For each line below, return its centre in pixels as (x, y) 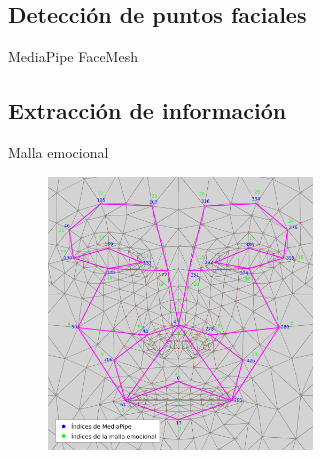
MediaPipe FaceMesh (73, 56)
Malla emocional (58, 152)
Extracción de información (147, 110)
